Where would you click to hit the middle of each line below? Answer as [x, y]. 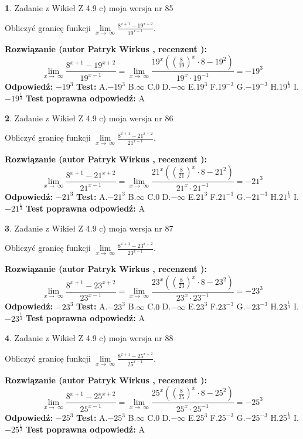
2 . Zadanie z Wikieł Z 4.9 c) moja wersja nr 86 [89, 118]
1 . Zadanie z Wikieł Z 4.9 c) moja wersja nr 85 [89, 8]
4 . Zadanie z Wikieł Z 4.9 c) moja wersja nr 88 [89, 338]
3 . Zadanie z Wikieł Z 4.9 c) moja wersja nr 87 [89, 228]
